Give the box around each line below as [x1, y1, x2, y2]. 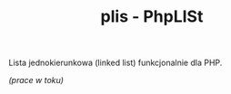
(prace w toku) [8, 75, 65, 86]
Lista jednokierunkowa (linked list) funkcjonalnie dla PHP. [8, 57, 223, 69]
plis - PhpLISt [100, 6, 204, 27]
